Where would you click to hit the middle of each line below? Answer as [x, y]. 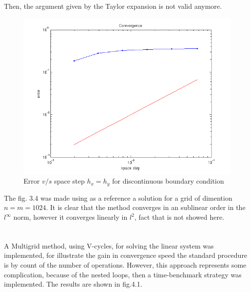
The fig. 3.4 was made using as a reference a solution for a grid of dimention [118, 198]
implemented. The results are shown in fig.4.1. [73, 284]
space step [69, 181]
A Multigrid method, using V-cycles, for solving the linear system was [109, 245]
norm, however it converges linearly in [70, 217]
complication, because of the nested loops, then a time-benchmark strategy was [123, 274]
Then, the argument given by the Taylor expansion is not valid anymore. [113, 6]
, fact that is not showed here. [179, 217]
